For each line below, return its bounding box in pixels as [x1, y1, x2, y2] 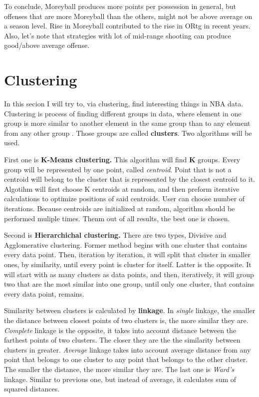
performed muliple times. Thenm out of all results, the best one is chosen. [4, 213, 230, 223]
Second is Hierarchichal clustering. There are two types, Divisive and [4, 230, 227, 240]
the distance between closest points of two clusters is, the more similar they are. [4, 315, 249, 325]
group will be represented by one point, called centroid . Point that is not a [4, 164, 232, 174]
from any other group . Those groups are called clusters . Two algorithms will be [4, 127, 252, 138]
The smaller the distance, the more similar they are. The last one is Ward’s [4, 364, 234, 374]
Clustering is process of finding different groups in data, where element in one [4, 108, 242, 118]
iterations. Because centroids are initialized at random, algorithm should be [4, 203, 235, 214]
